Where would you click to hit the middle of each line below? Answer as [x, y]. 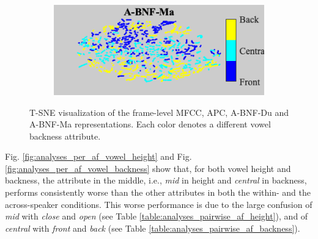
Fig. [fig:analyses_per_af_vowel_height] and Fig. [98, 156]
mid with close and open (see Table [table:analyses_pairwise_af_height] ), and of [157, 216]
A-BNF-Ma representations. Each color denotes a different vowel [150, 124]
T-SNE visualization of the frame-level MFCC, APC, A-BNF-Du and [159, 112]
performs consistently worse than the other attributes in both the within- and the [158, 192]
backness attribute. [65, 136]
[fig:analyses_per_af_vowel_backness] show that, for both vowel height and [148, 168]
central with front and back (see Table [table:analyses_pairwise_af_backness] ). [153, 228]
